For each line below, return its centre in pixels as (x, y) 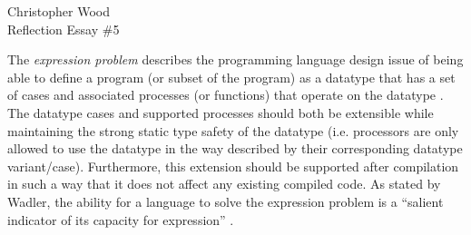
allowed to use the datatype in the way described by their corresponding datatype (235, 148)
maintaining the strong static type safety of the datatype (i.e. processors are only (233, 130)
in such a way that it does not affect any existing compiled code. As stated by (224, 184)
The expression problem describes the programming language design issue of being (235, 59)
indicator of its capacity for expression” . (121, 219)
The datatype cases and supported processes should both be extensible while (221, 112)
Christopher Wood (59, 11)
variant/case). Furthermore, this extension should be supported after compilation (233, 166)
